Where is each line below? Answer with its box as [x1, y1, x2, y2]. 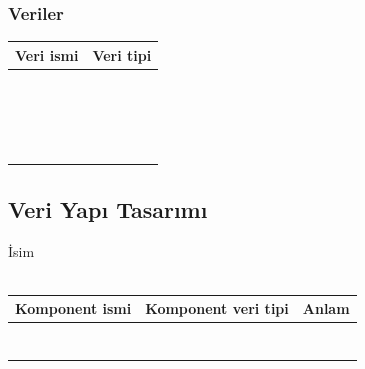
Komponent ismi [15, 298, 132, 319]
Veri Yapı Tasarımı [8, 193, 208, 224]
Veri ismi [15, 44, 79, 65]
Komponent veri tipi [145, 298, 289, 319]
